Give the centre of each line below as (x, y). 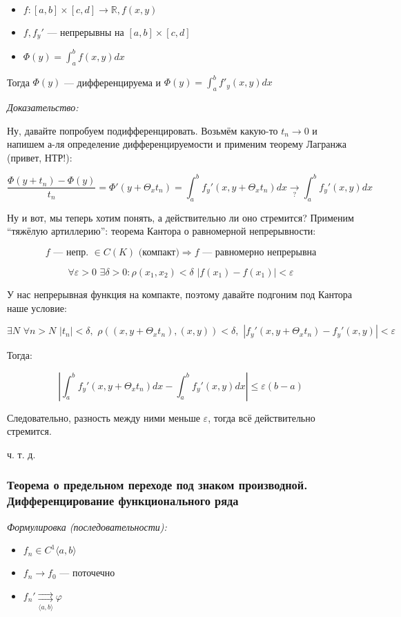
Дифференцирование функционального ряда (123, 501)
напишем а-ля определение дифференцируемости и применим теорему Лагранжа (177, 144)
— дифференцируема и (113, 82)
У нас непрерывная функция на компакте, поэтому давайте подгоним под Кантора (180, 294)
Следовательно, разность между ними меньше (104, 417)
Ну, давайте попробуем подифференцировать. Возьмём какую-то (143, 130)
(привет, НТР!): (40, 157)
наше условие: (37, 307)
